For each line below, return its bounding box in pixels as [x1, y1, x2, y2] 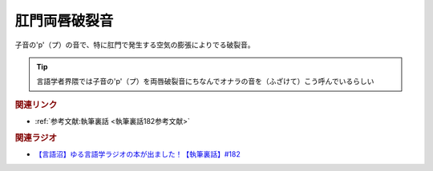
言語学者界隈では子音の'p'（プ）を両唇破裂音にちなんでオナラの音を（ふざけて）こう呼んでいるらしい [36, 77, 374, 86]
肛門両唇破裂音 [14, 12, 114, 30]
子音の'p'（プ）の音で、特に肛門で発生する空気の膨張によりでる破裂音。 [14, 40, 255, 50]
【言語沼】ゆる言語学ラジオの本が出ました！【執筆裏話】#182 [34, 149, 241, 159]
